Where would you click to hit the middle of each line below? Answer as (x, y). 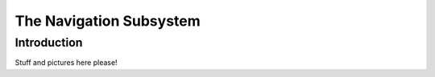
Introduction (49, 43)
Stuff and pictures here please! (66, 63)
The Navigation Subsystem (108, 21)
